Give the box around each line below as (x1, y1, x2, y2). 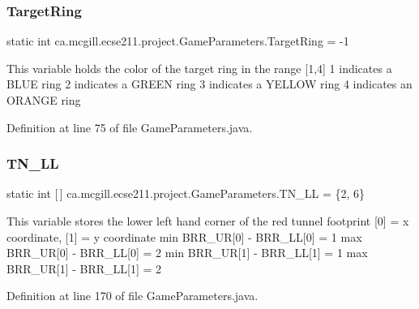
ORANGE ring (6, 92, 81, 108)
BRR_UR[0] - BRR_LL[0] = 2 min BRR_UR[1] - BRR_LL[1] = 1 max (6, 244, 368, 261)
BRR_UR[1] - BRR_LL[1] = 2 (6, 260, 162, 277)
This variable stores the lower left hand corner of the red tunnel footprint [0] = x (6, 212, 409, 229)
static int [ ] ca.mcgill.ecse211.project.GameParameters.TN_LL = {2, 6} (6, 185, 365, 202)
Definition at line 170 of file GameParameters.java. (6, 287, 259, 304)
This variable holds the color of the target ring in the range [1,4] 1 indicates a (6, 59, 392, 76)
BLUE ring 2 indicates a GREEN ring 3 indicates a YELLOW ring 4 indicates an (6, 75, 413, 92)
